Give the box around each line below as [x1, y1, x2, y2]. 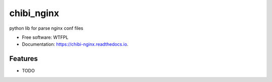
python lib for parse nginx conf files [9, 25, 84, 31]
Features [9, 54, 38, 63]
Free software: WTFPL [22, 34, 69, 40]
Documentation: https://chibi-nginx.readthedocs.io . [22, 41, 128, 47]
